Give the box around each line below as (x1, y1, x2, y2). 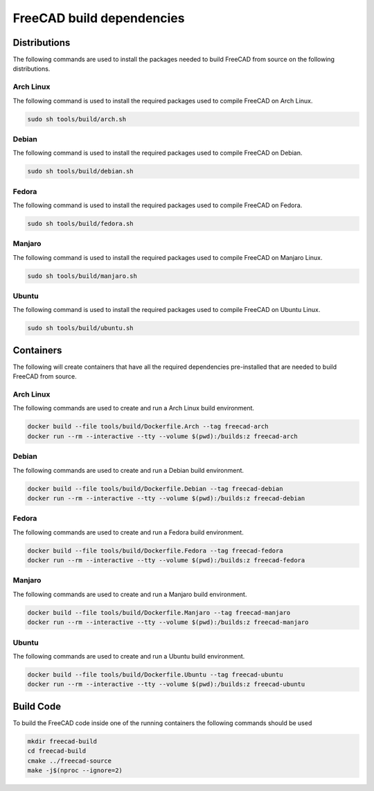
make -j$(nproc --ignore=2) (27, 766, 123, 774)
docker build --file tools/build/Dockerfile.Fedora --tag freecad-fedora (27, 546, 283, 555)
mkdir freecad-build (27, 737, 97, 745)
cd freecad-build (27, 747, 87, 755)
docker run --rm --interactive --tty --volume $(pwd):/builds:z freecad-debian (27, 494, 305, 502)
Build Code (12, 700, 62, 712)
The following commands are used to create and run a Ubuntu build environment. (12, 652, 245, 660)
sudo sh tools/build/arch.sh (27, 115, 127, 123)
